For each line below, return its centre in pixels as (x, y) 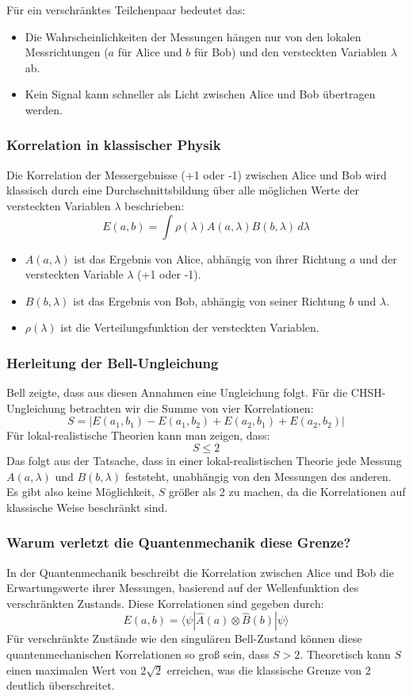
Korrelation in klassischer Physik (114, 145)
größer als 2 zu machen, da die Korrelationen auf (287, 492)
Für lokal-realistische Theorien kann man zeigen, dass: (138, 435)
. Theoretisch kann (345, 654)
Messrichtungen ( (67, 52)
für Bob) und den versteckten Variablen (291, 52)
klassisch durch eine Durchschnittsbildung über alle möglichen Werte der (183, 190)
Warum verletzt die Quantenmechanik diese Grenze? (179, 542)
